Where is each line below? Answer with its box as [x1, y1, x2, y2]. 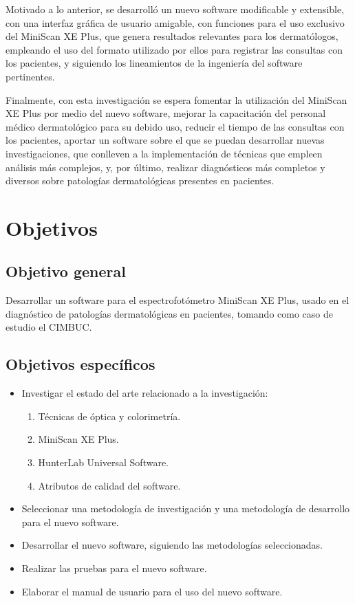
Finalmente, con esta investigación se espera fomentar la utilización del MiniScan [6, 92, 347, 107]
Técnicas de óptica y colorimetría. [38, 408, 181, 423]
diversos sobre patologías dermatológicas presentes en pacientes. [6, 173, 275, 188]
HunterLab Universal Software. [38, 455, 169, 470]
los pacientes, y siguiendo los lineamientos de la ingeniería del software [6, 56, 303, 70]
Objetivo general [6, 261, 126, 282]
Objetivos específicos [6, 353, 155, 375]
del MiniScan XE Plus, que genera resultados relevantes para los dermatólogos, [6, 29, 338, 43]
